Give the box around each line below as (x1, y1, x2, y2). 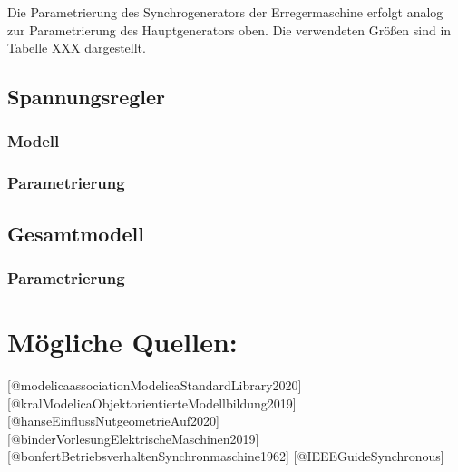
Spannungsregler (7, 83, 166, 111)
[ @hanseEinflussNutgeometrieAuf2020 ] (7, 411, 219, 430)
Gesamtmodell (7, 219, 144, 247)
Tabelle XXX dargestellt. (7, 38, 146, 57)
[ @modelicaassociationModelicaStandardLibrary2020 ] (7, 376, 302, 394)
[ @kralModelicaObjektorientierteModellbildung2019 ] (7, 393, 297, 412)
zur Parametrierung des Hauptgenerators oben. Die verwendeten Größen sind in (7, 20, 452, 39)
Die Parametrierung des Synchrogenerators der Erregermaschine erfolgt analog (7, 3, 443, 21)
